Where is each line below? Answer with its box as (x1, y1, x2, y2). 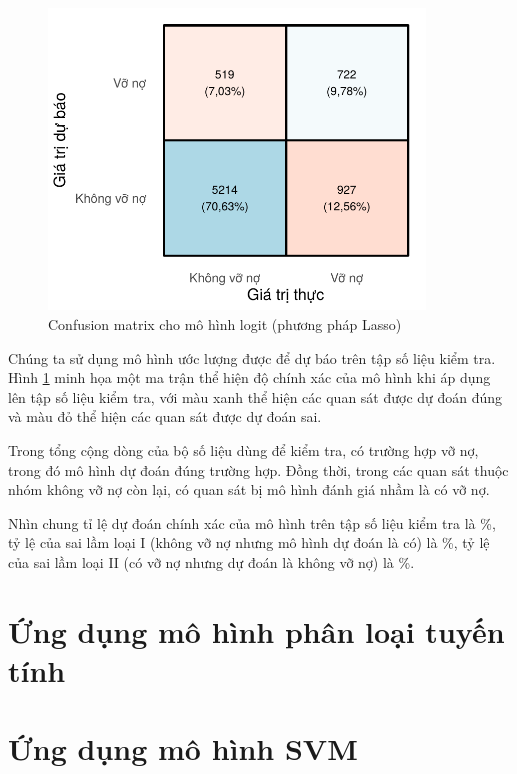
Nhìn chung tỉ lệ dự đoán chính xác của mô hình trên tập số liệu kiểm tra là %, (8, 512, 496, 533)
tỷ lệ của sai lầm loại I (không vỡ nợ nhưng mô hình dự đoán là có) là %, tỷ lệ (8, 532, 490, 553)
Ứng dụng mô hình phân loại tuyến (8, 610, 505, 651)
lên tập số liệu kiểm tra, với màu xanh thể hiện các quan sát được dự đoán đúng (8, 386, 503, 407)
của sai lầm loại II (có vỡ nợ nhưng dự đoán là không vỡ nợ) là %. (8, 551, 415, 572)
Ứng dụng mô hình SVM (8, 728, 358, 769)
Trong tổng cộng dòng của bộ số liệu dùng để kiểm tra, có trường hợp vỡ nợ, (8, 439, 479, 460)
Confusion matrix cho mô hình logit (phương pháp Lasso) (48, 313, 402, 334)
